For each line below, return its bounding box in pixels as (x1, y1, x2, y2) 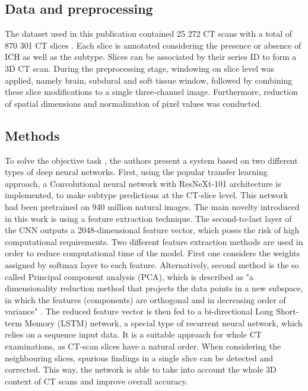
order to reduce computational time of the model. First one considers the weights (5, 247, 300, 259)
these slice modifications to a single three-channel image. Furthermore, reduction (5, 85, 298, 98)
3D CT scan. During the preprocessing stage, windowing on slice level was (5, 62, 274, 74)
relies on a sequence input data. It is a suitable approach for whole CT (5, 328, 262, 341)
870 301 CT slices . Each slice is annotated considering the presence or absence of (5, 39, 301, 51)
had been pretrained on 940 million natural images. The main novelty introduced (5, 200, 300, 212)
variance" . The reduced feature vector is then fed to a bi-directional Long (5, 305, 274, 317)
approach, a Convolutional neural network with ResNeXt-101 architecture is (5, 177, 281, 189)
